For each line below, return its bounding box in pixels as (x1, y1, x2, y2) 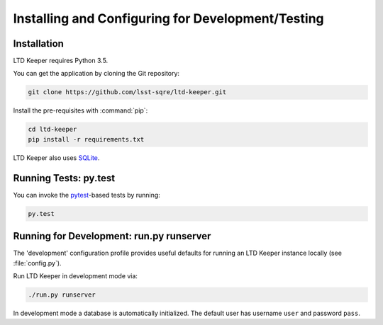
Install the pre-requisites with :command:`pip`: (13, 106, 148, 115)
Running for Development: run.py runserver (13, 230, 211, 242)
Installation (13, 38, 64, 50)
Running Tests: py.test (13, 172, 116, 184)
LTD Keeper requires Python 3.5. (13, 57, 109, 65)
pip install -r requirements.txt (28, 135, 145, 143)
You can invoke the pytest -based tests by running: (13, 190, 161, 199)
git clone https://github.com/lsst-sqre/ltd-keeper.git (28, 89, 227, 96)
